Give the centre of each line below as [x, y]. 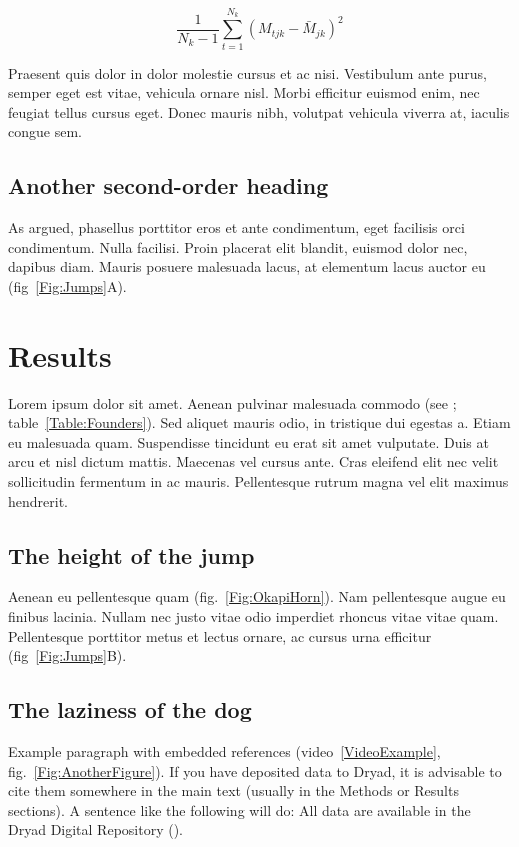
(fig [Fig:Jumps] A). [67, 285]
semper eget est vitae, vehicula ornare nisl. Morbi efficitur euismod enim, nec [244, 92]
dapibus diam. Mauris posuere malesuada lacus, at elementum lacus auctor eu [247, 266]
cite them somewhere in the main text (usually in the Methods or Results [233, 790]
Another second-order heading [168, 185]
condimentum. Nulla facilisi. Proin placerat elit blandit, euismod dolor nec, [238, 246]
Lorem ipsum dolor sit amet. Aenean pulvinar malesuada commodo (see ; [232, 402]
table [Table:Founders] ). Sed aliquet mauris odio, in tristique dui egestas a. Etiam [259, 422]
